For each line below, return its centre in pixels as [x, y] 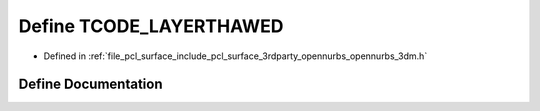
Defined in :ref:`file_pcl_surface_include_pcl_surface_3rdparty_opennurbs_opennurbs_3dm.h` [235, 56]
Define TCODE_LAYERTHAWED [151, 26]
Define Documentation [90, 84]
